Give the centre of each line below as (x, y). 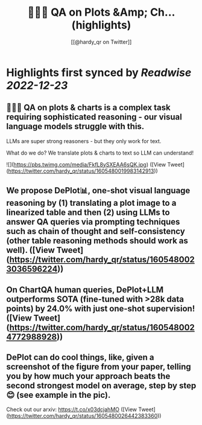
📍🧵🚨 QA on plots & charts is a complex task (88, 108)
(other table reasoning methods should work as (97, 241)
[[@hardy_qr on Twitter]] (101, 42)
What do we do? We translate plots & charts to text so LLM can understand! (100, 153)
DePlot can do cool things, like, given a (80, 357)
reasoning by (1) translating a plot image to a (91, 203)
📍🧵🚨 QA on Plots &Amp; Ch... (101, 12)
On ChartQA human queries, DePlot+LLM (85, 289)
